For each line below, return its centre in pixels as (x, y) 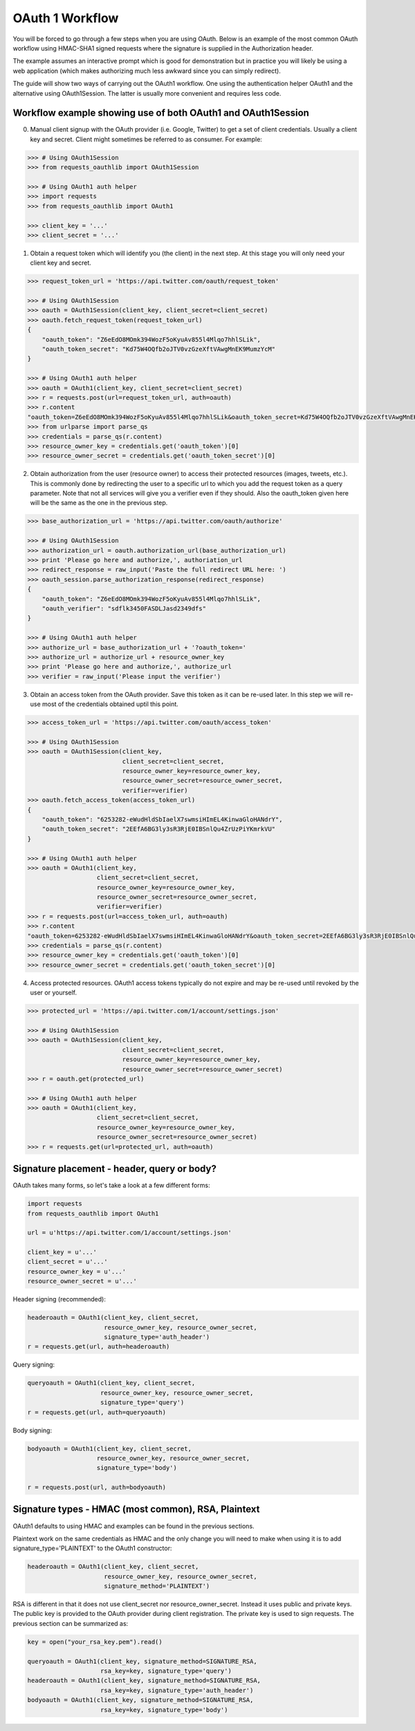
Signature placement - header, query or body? (115, 1169)
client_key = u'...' (62, 1252)
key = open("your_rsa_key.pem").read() (95, 1642)
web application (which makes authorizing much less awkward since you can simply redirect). (147, 71)
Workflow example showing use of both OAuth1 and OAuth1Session (161, 113)
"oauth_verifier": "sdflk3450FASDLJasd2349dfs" (124, 608)
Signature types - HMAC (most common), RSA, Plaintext (136, 1510)
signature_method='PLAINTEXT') (157, 1586)
